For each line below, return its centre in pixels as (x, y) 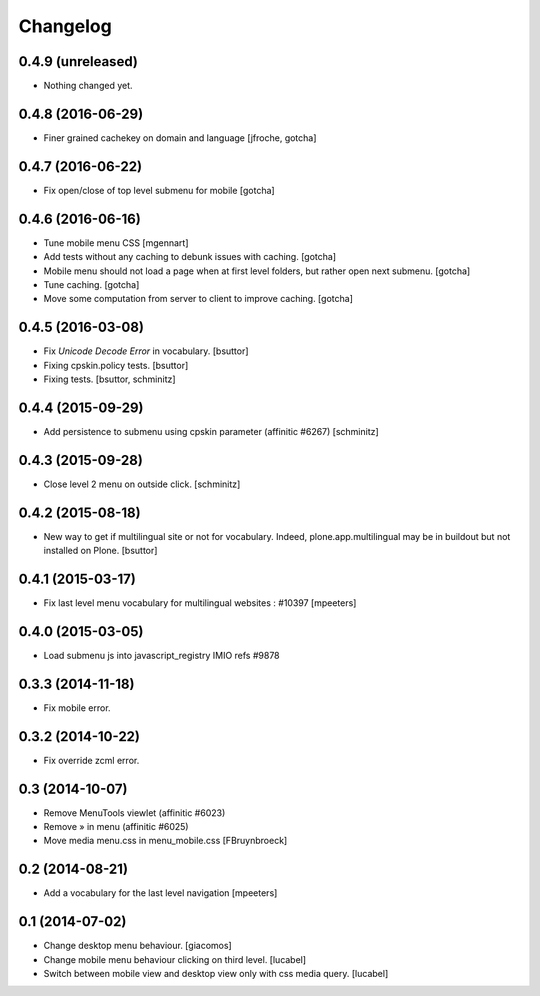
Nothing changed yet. (88, 86)
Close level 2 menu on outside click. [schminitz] (142, 484)
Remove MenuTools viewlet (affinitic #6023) (134, 812)
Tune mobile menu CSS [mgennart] (116, 242)
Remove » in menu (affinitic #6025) (116, 827)
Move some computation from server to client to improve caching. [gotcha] (198, 299)
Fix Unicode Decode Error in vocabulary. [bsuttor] (146, 351)
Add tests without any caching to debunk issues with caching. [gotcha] (190, 257)
